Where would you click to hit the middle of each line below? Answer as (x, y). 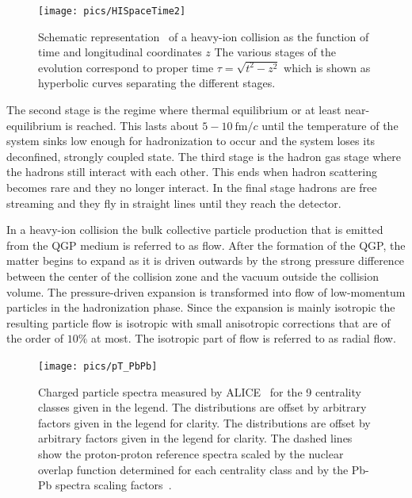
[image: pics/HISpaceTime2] (112, 11)
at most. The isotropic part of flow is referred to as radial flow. (244, 338)
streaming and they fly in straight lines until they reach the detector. (174, 203)
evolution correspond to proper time (126, 67)
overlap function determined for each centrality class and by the (193, 469)
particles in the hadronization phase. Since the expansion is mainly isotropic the (201, 307)
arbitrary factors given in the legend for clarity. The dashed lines (195, 438)
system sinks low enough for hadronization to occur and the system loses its (191, 141)
